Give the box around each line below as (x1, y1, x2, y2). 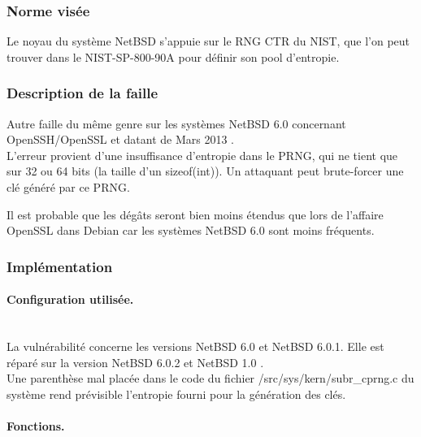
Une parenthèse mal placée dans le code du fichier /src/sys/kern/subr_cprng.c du (7, 370, 414, 387)
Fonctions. (7, 417, 65, 434)
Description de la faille (7, 83, 158, 103)
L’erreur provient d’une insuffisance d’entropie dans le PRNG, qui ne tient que (7, 146, 398, 163)
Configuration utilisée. (7, 291, 134, 308)
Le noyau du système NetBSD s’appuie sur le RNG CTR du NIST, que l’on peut (7, 32, 410, 50)
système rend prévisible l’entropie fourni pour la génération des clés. (7, 385, 346, 402)
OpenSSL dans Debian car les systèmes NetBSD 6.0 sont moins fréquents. (7, 222, 375, 239)
